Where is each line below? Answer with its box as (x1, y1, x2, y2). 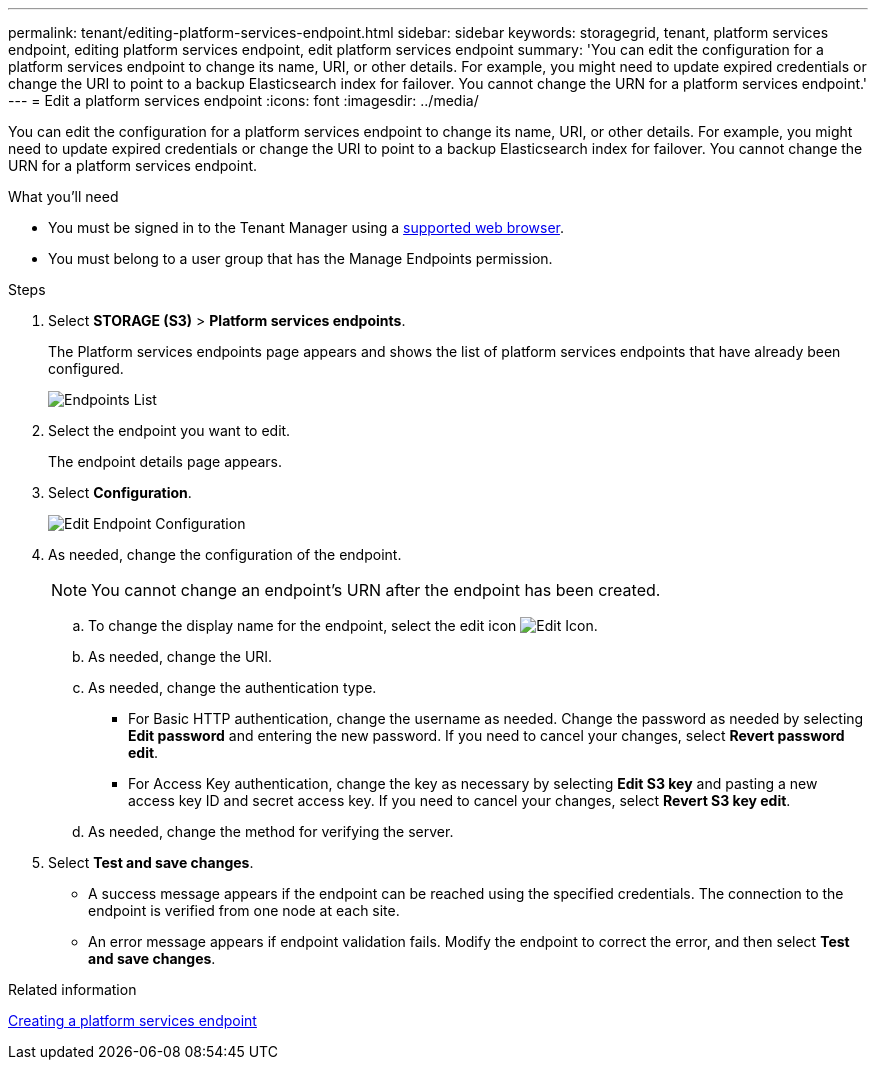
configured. (48, 360, 124, 377)
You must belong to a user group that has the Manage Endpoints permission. (48, 250, 553, 267)
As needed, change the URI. (88, 648, 273, 665)
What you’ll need (8, 188, 119, 205)
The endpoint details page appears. (48, 453, 283, 470)
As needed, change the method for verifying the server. (88, 823, 454, 840)
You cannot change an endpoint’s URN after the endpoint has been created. (91, 580, 661, 600)
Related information (8, 981, 137, 998)
